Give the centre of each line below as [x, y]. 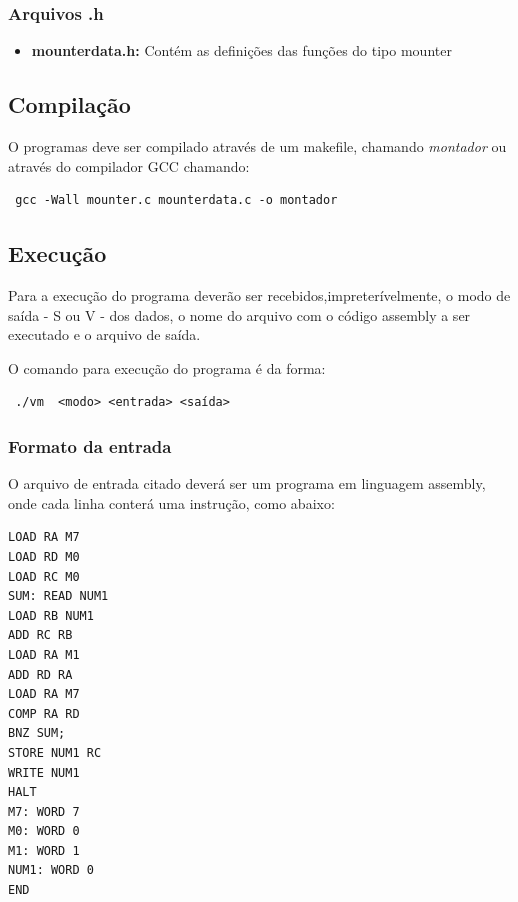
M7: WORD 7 [44, 811]
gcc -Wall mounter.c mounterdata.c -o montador [176, 200]
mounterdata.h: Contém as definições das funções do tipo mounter [241, 50]
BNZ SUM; [37, 733]
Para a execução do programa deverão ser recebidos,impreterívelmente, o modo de [259, 295]
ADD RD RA [40, 674]
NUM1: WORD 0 [51, 870]
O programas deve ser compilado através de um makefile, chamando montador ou [257, 146]
